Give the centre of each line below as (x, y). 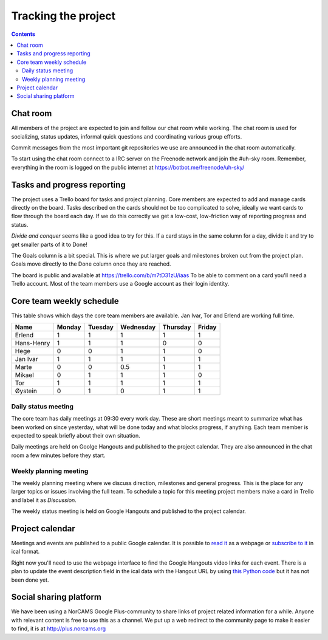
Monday (69, 327)
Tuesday (101, 327)
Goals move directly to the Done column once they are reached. (91, 264)
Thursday (177, 327)
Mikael (25, 375)
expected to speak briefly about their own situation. (76, 435)
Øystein (26, 391)
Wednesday (138, 327)
